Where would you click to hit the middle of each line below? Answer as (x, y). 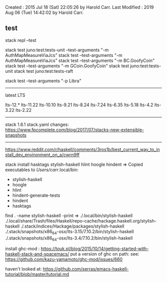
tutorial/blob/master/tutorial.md (37, 275)
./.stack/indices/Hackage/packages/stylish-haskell (72, 226)
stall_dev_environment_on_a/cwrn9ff (42, 155)
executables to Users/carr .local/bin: (42, 170)
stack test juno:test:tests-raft (44, 71)
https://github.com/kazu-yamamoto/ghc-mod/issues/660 (64, 260)
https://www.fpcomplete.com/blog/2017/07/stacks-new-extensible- (75, 130)
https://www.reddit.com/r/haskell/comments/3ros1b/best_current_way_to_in (83, 149)
